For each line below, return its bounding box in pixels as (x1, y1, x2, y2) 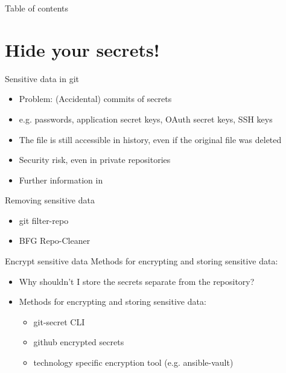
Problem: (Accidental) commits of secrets (19, 92, 172, 105)
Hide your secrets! (5, 37, 160, 62)
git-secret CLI (33, 315, 85, 328)
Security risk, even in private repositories (19, 153, 171, 166)
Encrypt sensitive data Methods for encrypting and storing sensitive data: (5, 255, 278, 267)
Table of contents (5, 2, 69, 14)
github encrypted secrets (33, 336, 124, 348)
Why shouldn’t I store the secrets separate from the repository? (19, 275, 255, 287)
